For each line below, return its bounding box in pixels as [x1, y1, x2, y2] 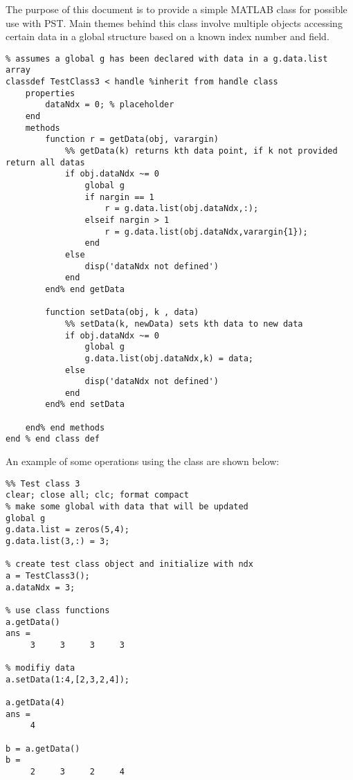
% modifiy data [6, 663, 75, 673]
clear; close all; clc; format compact [6, 490, 189, 500]
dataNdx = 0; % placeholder [45, 100, 174, 110]
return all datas [6, 157, 85, 167]
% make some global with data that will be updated [6, 502, 248, 511]
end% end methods [25, 422, 105, 433]
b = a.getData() [6, 743, 80, 754]
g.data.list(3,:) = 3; [6, 536, 110, 546]
